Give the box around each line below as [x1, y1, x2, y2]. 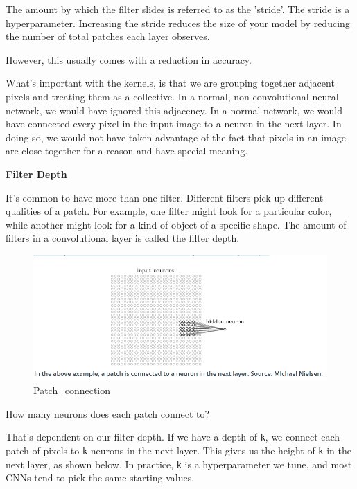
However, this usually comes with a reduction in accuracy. [6, 52, 252, 66]
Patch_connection [33, 383, 111, 398]
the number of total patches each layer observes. [6, 29, 210, 44]
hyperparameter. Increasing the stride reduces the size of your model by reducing [6, 15, 350, 30]
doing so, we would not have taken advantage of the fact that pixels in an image [6, 130, 346, 144]
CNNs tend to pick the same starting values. [6, 470, 195, 485]
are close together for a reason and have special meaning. [6, 143, 248, 158]
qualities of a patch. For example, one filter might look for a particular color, [6, 204, 332, 218]
